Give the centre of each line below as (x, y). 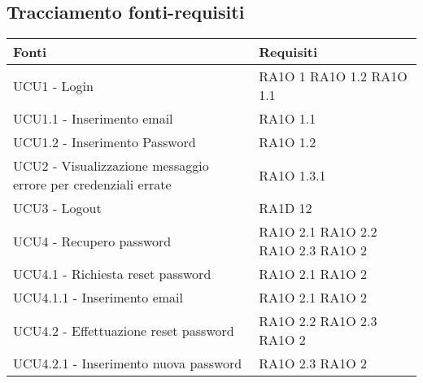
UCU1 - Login (53, 85)
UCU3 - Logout (57, 208)
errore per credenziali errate (92, 185)
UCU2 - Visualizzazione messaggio (111, 166)
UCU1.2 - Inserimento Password (105, 142)
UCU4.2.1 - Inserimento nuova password (128, 363)
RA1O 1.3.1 (292, 175)
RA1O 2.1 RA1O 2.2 (318, 232)
